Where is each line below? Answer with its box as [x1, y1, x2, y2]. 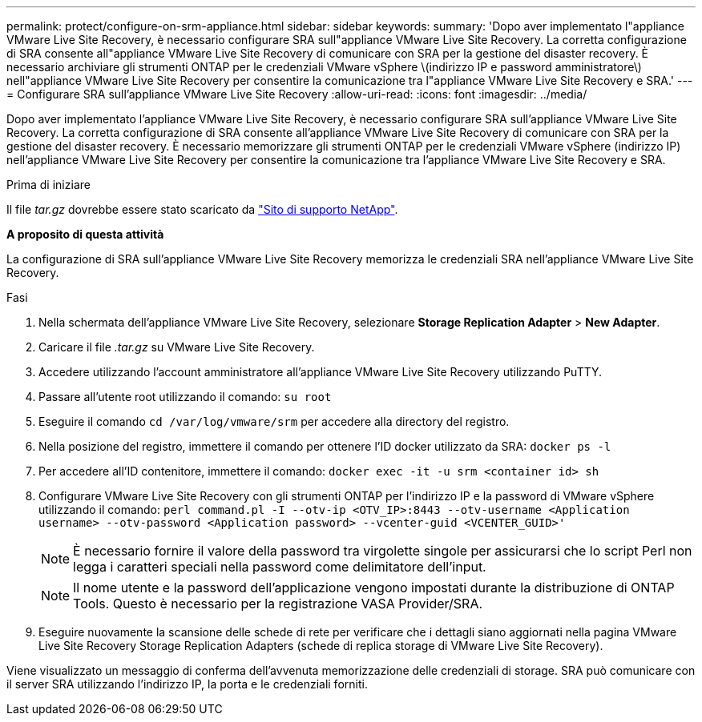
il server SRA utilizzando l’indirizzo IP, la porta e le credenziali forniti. [6, 677, 368, 691]
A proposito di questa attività [6, 227, 164, 241]
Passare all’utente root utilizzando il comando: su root [38, 390, 332, 403]
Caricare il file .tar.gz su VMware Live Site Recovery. [38, 340, 315, 354]
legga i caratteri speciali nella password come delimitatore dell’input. [73, 559, 486, 575]
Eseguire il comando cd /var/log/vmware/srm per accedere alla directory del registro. [38, 415, 510, 428]
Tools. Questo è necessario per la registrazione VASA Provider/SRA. [73, 596, 483, 612]
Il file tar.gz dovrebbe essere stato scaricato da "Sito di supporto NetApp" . [6, 203, 398, 216]
